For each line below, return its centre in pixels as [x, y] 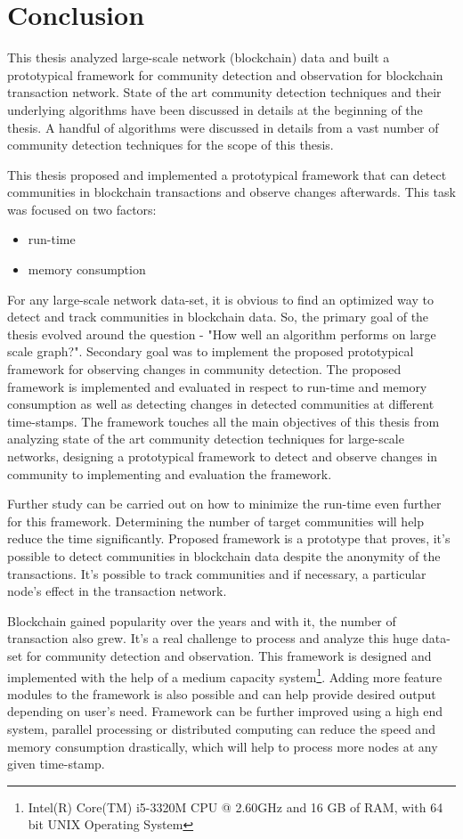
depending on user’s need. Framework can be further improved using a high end [225, 711]
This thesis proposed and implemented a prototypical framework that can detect [227, 174]
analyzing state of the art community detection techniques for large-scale [206, 439]
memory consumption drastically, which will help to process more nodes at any [223, 746]
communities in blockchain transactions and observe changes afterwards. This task [231, 192]
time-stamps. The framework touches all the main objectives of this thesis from [223, 421]
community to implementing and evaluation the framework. [170, 473]
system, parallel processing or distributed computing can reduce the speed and [221, 728]
